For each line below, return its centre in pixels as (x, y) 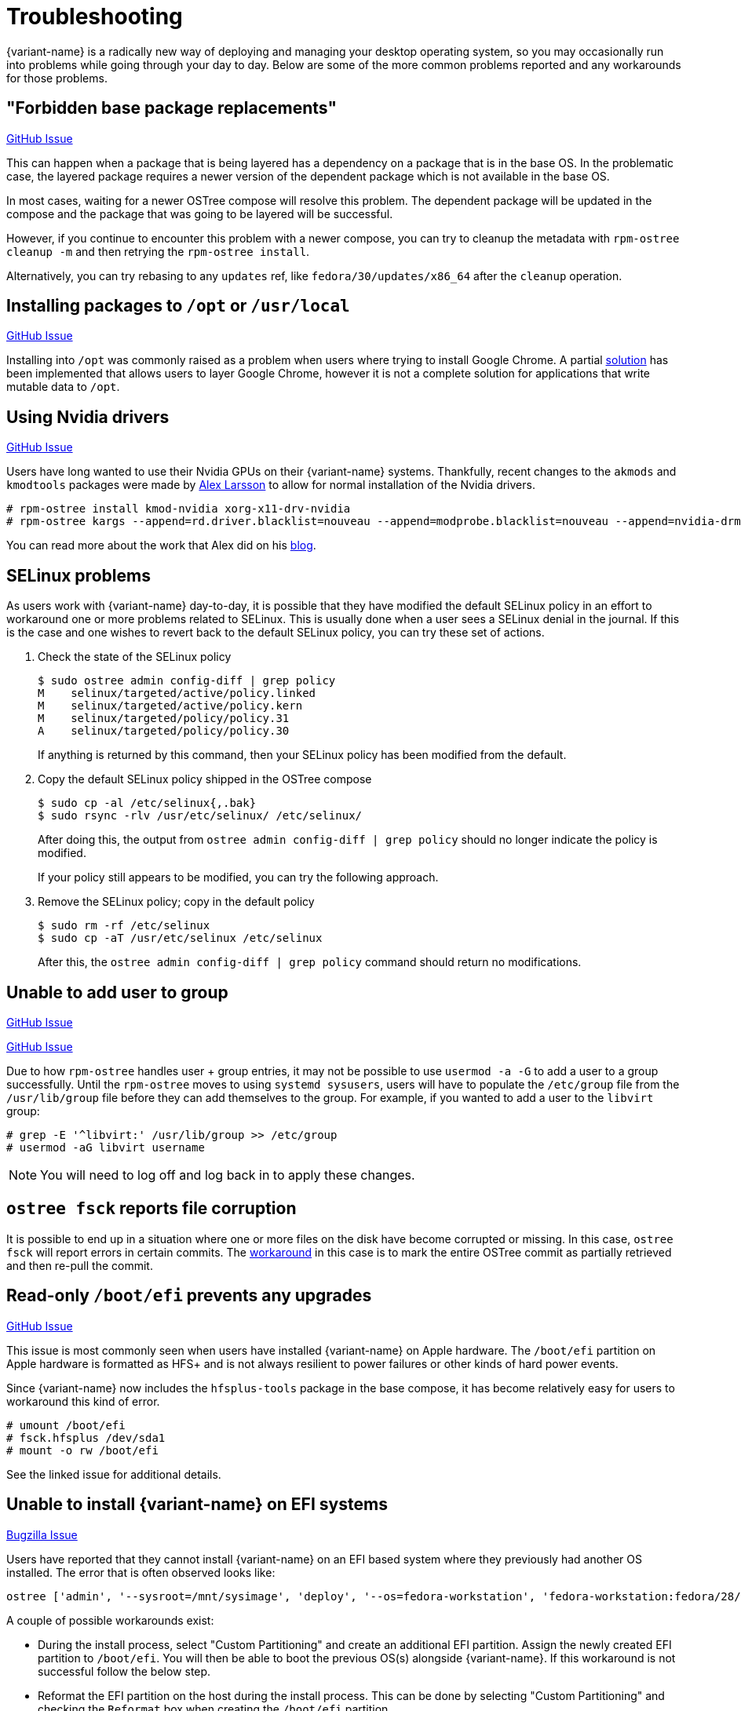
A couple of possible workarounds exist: (110, 1620)
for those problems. (57, 78)
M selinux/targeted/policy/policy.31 (164, 719)
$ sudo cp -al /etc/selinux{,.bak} (147, 803)
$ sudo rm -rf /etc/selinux (124, 926)
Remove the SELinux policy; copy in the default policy (176, 902)
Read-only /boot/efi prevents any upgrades (189, 1296)
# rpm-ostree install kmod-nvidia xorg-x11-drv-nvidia (179, 509)
